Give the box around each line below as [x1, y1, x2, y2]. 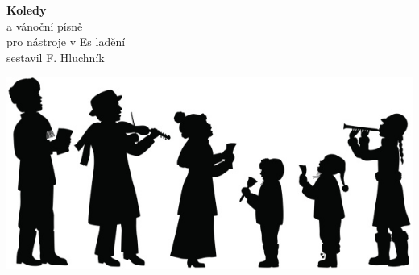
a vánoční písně [6, 17, 83, 34]
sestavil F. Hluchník [6, 48, 105, 65]
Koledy [6, 2, 47, 18]
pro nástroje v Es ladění [6, 33, 126, 50]
